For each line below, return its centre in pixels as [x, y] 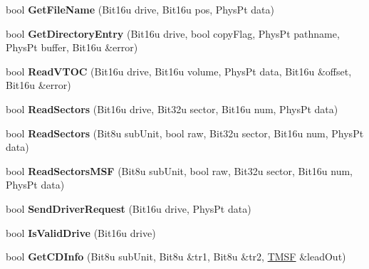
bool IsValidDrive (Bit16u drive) [81, 232]
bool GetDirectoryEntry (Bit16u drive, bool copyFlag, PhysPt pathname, [173, 33]
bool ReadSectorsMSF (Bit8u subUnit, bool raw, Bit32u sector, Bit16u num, [180, 170]
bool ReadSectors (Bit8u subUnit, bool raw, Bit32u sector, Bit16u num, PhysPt [185, 133]
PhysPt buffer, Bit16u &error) [72, 47]
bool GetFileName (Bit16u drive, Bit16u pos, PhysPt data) [140, 9]
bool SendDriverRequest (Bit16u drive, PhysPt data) [129, 208]
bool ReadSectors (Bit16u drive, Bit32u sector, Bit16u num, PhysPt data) [172, 109]
